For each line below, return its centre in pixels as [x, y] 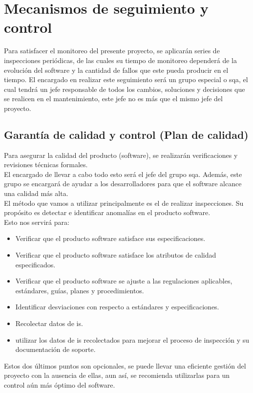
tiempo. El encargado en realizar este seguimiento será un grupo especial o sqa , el [126, 79]
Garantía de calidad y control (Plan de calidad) [126, 134]
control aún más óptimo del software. [60, 384]
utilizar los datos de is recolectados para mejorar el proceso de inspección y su [132, 339]
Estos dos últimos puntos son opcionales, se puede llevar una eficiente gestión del [125, 365]
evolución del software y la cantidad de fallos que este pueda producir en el [116, 70]
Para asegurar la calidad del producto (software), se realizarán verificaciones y [121, 155]
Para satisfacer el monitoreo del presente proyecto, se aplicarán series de [112, 51]
